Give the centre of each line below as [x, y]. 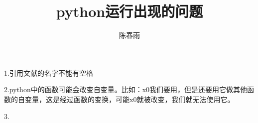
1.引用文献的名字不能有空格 [49, 72]
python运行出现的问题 [129, 11]
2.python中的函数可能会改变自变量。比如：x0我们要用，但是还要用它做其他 [126, 89]
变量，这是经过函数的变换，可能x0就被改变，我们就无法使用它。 [129, 99]
